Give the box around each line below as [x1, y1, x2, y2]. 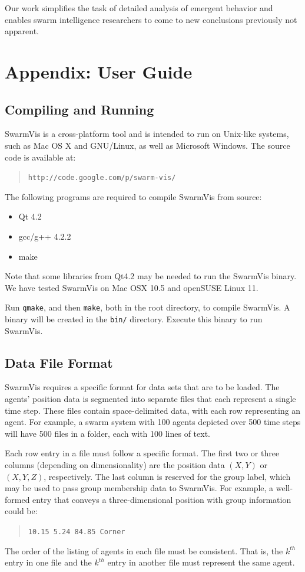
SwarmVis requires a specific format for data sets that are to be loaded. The [5, 381, 280, 393]
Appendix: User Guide [5, 59, 193, 83]
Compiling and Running [5, 100, 154, 118]
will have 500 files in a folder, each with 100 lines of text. [5, 427, 211, 439]
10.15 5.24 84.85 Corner [28, 528, 125, 536]
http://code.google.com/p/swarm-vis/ [28, 174, 176, 182]
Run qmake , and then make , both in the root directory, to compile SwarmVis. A [5, 301, 290, 313]
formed [5, 493, 30, 505]
